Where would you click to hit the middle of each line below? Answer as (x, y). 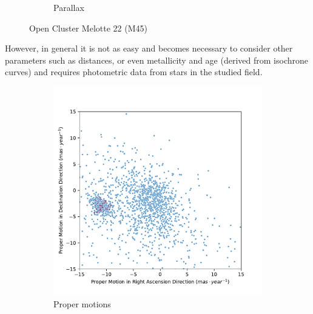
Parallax (69, 7)
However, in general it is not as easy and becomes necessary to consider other (149, 48)
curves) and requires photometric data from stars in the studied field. (134, 72)
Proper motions (82, 303)
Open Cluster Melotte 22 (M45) (88, 28)
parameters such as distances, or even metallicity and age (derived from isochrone (156, 60)
